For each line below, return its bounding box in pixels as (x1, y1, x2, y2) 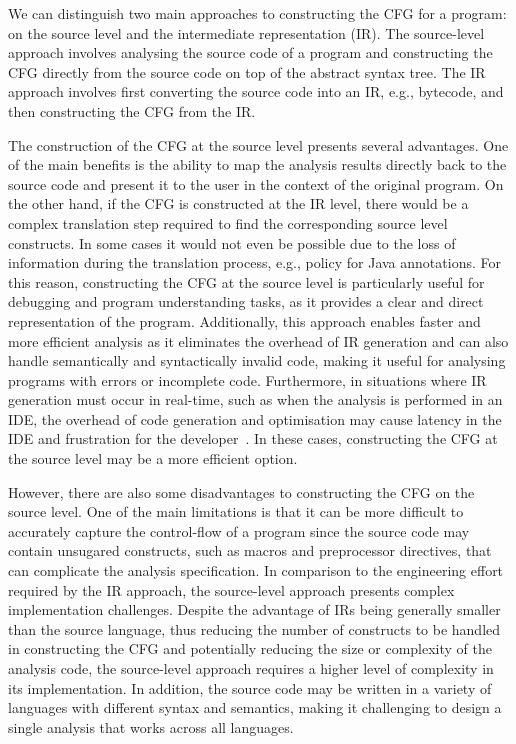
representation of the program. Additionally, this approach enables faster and (8, 310, 481, 331)
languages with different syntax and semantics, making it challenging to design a (8, 697, 502, 718)
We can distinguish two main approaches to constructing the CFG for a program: (8, 3, 507, 23)
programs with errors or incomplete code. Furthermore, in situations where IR (8, 369, 487, 390)
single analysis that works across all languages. (8, 716, 294, 737)
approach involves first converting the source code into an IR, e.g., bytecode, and (8, 81, 504, 102)
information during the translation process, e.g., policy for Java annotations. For (8, 252, 501, 273)
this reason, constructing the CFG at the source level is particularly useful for (8, 271, 485, 292)
